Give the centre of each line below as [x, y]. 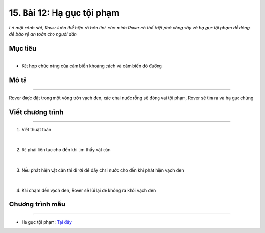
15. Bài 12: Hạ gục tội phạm [64, 13]
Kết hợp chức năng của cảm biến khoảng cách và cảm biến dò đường [92, 66]
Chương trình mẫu [37, 204]
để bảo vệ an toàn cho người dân [43, 34]
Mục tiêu [23, 48]
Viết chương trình [36, 112]
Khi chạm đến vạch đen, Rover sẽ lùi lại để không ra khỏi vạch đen [89, 190]
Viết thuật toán [36, 130]
